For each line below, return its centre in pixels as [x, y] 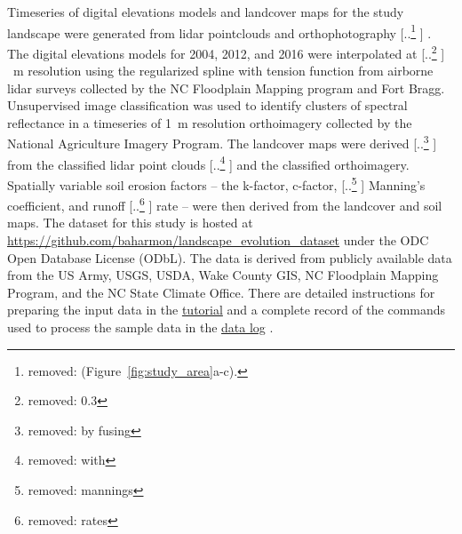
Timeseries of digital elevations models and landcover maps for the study [206, 12]
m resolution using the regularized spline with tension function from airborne [223, 71]
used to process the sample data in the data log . [140, 327]
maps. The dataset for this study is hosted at [130, 223]
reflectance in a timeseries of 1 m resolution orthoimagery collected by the [210, 122]
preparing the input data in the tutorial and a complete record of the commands [227, 310]
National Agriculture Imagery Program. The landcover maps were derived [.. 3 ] [222, 142]
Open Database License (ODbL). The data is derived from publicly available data [230, 257]
